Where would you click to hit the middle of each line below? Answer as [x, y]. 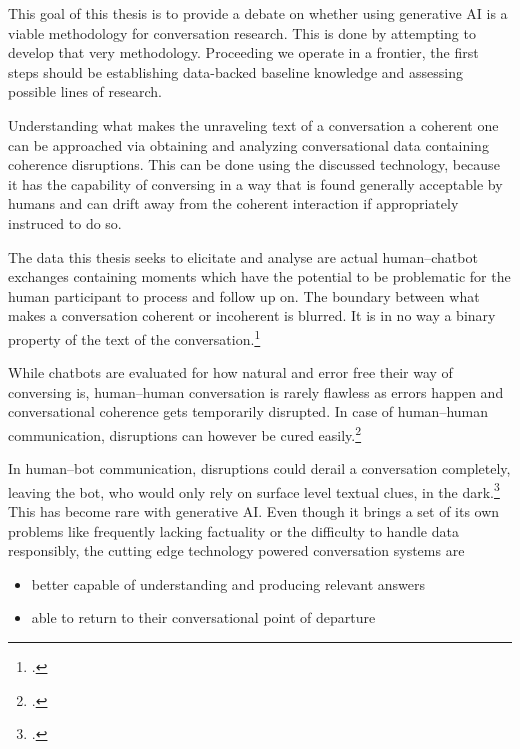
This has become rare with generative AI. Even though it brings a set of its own [254, 511]
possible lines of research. [85, 91]
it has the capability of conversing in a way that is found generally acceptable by [255, 183]
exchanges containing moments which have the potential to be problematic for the [259, 276]
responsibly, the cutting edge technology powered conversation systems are [236, 550]
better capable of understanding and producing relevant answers [228, 583]
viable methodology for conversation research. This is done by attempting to [242, 32]
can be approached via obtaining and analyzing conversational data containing [248, 144]
